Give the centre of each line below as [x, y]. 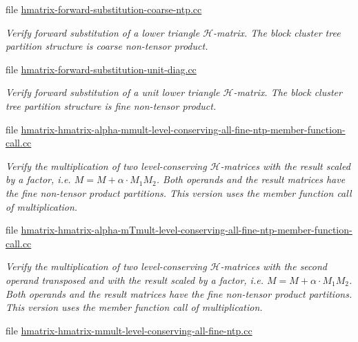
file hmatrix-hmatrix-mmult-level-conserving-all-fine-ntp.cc [129, 330]
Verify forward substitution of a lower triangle [103, 32]
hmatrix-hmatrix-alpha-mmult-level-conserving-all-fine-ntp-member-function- [183, 129]
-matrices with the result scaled [285, 165]
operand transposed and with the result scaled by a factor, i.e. [135, 279]
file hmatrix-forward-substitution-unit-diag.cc [101, 69]
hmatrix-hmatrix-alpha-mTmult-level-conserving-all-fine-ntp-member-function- [187, 230]
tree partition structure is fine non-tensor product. [111, 105]
